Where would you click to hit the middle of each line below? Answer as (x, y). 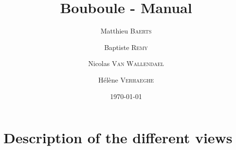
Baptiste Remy (126, 47)
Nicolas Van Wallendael (126, 63)
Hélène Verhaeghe (126, 79)
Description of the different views (118, 138)
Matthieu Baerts (126, 31)
